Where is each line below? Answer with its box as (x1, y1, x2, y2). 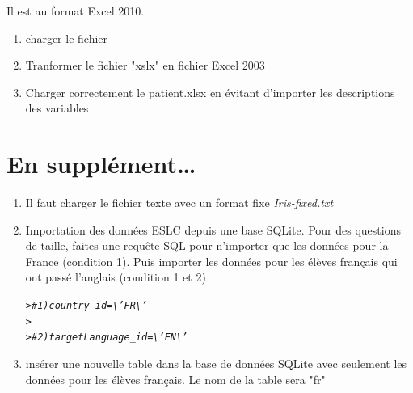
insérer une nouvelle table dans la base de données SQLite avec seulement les (25, 355, 407, 372)
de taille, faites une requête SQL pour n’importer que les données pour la (25, 237, 389, 254)
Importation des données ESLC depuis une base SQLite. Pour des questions (25, 221, 401, 238)
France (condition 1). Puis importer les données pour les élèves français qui (25, 252, 398, 269)
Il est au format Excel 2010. (6, 2, 145, 19)
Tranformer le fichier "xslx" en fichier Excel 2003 (25, 57, 265, 74)
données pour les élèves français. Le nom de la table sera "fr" (25, 370, 326, 387)
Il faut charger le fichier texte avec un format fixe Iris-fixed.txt (25, 194, 334, 211)
